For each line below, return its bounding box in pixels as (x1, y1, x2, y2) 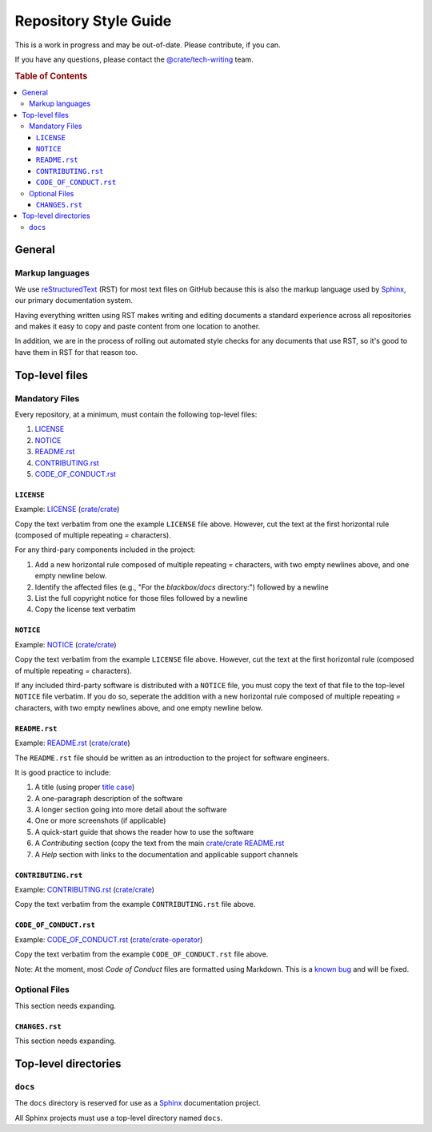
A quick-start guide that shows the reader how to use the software (34, 827, 254, 836)
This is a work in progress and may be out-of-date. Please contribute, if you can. (14, 40, 281, 50)
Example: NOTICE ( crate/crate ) (14, 639, 117, 649)
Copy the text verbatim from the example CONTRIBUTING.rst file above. (14, 900, 256, 909)
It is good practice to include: (14, 767, 111, 777)
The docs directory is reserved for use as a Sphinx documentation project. (14, 1098, 262, 1108)
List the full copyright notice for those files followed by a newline (34, 594, 248, 603)
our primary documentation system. (14, 296, 134, 305)
